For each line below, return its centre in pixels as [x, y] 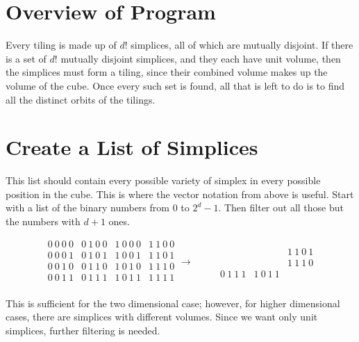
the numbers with [43, 221]
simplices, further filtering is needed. [83, 330]
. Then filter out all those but [281, 207]
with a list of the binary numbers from [87, 207]
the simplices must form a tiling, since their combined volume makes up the [167, 72]
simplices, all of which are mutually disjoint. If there [242, 45]
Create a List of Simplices [132, 147]
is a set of [26, 58]
